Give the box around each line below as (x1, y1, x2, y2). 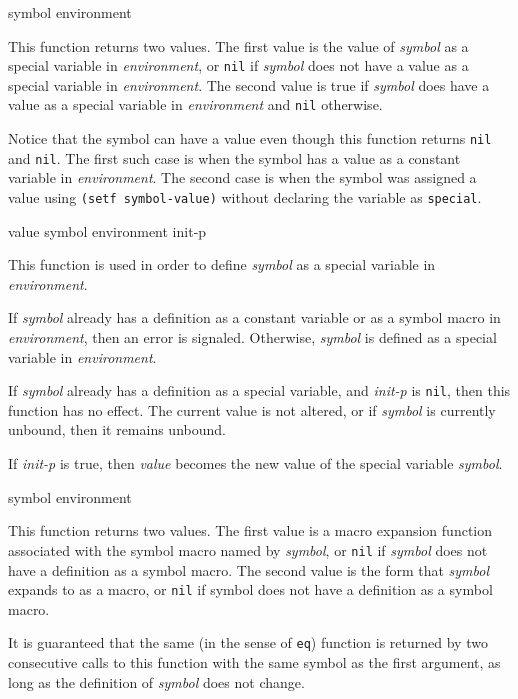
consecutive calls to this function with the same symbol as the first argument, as (8, 652, 501, 672)
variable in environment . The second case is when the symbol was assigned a (8, 167, 477, 188)
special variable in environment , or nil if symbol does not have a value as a (8, 55, 469, 76)
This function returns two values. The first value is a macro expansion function (8, 520, 493, 541)
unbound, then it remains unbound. (8, 419, 226, 440)
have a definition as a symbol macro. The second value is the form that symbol (8, 559, 490, 580)
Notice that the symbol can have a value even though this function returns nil (8, 128, 492, 149)
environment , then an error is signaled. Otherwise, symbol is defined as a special (8, 327, 497, 348)
